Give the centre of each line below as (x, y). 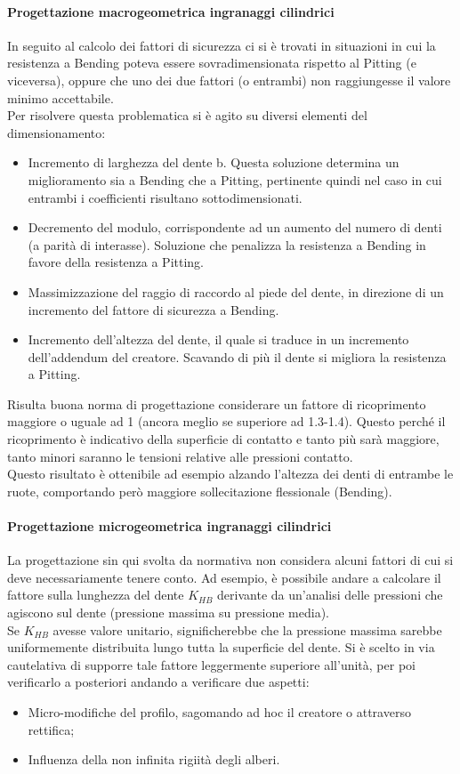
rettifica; (51, 729)
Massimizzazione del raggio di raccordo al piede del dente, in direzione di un (236, 291)
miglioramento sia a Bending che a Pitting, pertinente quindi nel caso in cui (235, 179)
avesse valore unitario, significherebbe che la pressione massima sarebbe (247, 629)
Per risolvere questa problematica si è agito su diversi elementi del (187, 115)
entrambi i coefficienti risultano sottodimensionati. (165, 197)
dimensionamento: (56, 132)
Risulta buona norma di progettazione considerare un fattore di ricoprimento (217, 403)
